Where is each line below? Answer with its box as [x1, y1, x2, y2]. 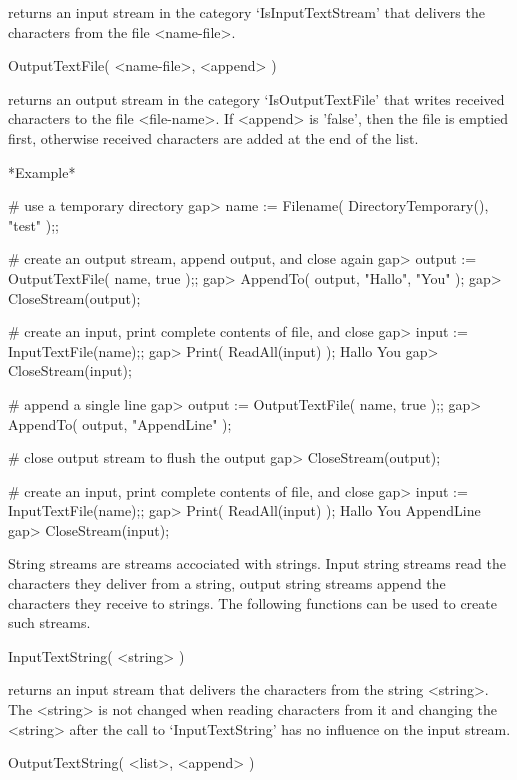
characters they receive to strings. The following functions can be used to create [8, 592, 497, 613]
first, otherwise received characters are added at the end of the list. [8, 127, 419, 148]
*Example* [8, 161, 76, 182]
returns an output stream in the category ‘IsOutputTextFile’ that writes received [8, 88, 505, 109]
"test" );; [8, 214, 59, 235]
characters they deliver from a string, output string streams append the [8, 573, 446, 594]
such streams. [8, 612, 91, 633]
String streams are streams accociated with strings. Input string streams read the [8, 553, 506, 574]
